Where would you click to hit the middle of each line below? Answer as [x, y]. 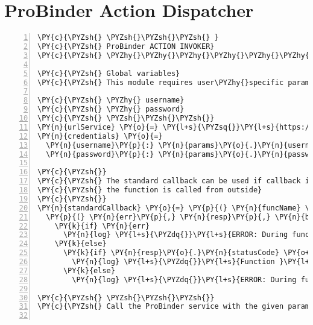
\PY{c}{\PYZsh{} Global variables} [109, 73]
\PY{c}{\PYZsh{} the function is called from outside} [150, 190]
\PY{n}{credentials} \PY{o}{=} [100, 136]
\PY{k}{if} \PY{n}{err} [102, 226]
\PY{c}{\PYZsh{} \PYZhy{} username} [111, 100]
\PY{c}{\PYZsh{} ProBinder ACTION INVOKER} [126, 46]
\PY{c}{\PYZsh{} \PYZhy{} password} [111, 109]
